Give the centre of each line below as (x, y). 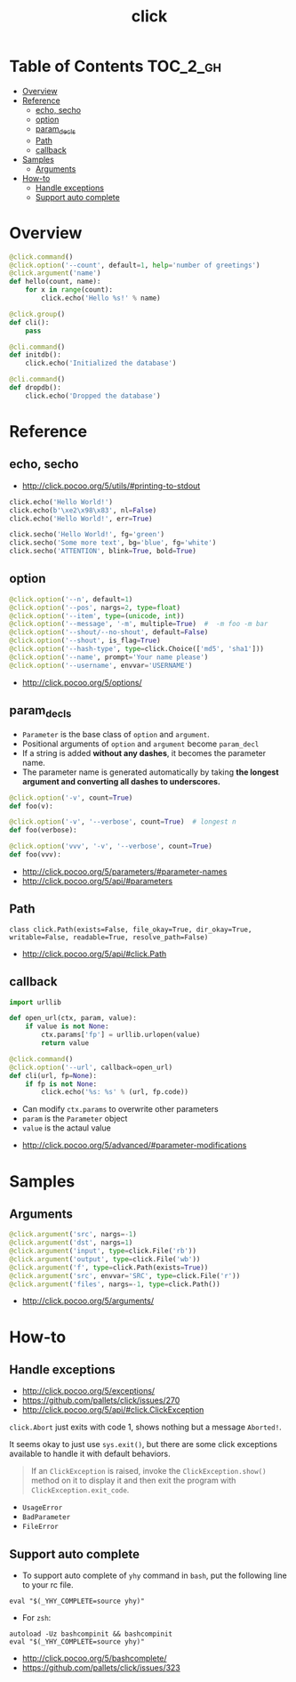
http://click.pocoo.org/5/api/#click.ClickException (113, 1410)
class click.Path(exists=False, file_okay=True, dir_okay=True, (131, 930)
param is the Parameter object (75, 1119)
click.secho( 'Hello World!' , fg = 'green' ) (87, 535)
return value (65, 1043)
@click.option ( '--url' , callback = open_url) (91, 1067)
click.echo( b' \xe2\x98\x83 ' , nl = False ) (83, 510)
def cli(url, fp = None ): (53, 1075)
